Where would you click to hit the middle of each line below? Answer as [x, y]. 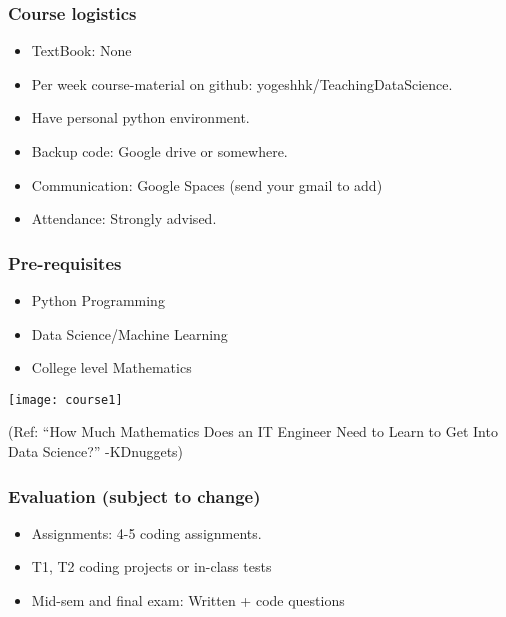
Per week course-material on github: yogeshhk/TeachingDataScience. [242, 83]
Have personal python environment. [140, 117]
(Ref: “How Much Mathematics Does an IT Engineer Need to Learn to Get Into [253, 431]
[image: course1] [65, 399]
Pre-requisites [65, 262]
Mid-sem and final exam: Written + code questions [188, 600]
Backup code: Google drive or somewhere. [159, 151]
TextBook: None [81, 50]
